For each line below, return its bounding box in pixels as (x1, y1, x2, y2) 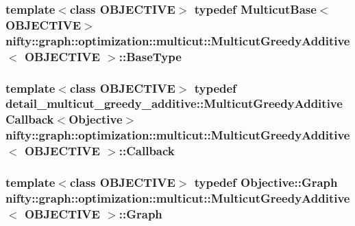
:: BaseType (119, 47, 182, 65)
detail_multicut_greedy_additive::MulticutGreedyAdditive (5, 95, 343, 112)
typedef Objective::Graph (194, 174, 338, 191)
